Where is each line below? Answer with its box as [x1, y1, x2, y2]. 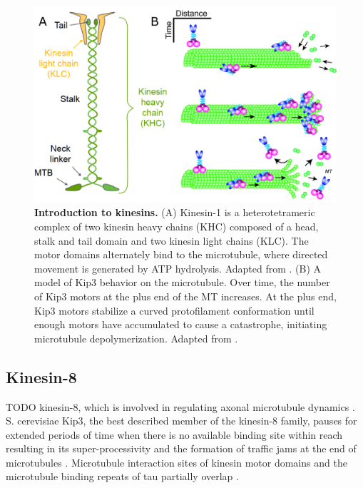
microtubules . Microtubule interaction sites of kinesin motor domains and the [6, 454, 347, 469]
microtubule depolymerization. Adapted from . [34, 330, 238, 345]
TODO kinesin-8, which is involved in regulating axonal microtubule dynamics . [6, 399, 355, 414]
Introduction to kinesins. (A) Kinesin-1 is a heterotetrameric [34, 205, 315, 220]
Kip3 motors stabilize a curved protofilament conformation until [34, 303, 315, 317]
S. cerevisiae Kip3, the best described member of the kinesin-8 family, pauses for [6, 413, 357, 428]
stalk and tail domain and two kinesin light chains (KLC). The [34, 233, 309, 248]
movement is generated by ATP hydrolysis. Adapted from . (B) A [34, 260, 322, 275]
